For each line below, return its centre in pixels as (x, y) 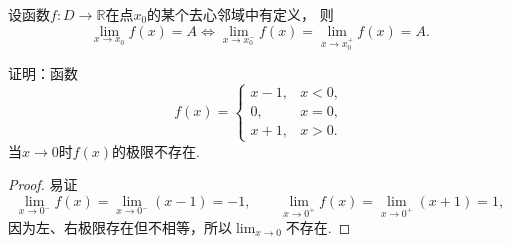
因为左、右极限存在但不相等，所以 (120, 226)
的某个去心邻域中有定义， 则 (240, 14)
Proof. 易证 (43, 184)
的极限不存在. (156, 150)
